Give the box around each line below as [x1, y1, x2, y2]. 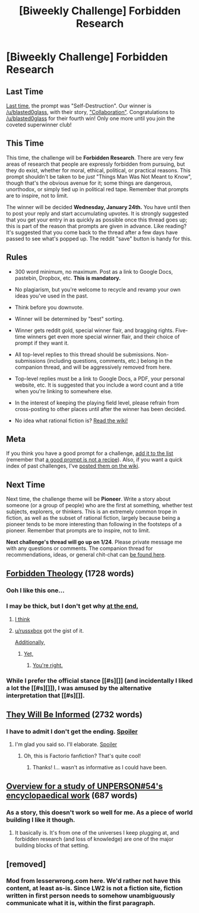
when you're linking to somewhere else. [14, 387, 113, 394]
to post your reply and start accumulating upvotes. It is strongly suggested [6, 210, 189, 217]
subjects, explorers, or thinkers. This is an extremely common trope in [6, 508, 177, 515]
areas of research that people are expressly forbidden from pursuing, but [6, 160, 185, 168]
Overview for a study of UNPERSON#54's [6, 781, 163, 791]
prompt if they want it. [14, 339, 70, 346]
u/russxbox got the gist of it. [14, 627, 84, 634]
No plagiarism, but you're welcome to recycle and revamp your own [14, 286, 181, 293]
